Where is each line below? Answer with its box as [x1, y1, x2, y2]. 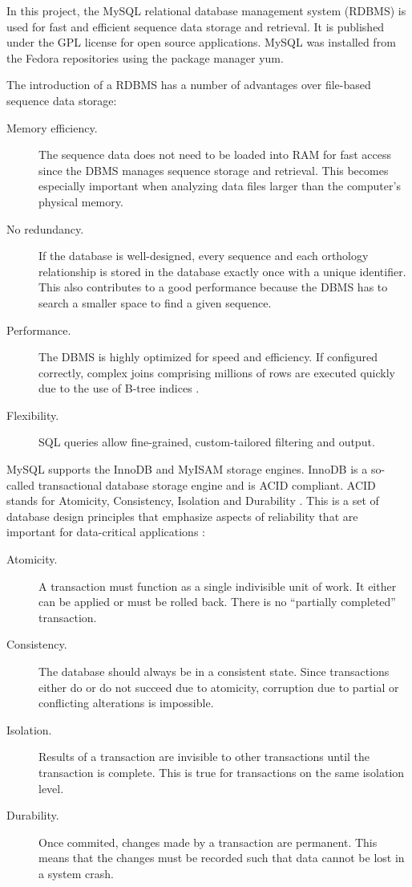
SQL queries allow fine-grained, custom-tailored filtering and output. [38, 433, 375, 450]
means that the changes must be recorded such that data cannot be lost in [38, 849, 405, 866]
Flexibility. [6, 406, 59, 423]
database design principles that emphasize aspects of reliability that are [6, 507, 358, 524]
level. [38, 779, 64, 796]
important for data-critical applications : [6, 523, 205, 540]
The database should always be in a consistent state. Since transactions [38, 663, 390, 679]
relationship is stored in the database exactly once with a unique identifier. [38, 262, 406, 279]
